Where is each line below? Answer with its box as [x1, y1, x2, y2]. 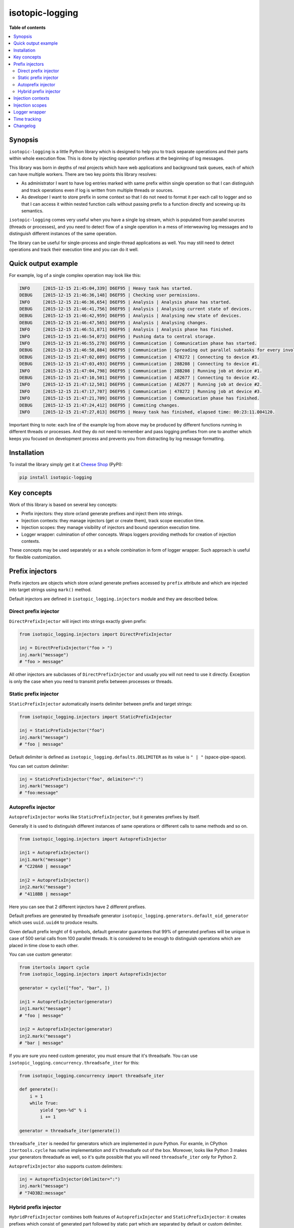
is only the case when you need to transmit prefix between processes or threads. [9, 678, 173, 684]
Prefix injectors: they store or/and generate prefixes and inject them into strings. [21, 511, 183, 517]
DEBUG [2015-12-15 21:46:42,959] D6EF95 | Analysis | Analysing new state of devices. [19, 313, 242, 319]
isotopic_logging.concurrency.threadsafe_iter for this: [9, 1060, 140, 1065]
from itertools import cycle [19, 964, 90, 970]
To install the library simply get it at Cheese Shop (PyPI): [9, 461, 123, 467]
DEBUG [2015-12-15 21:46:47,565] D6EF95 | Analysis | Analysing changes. [19, 320, 208, 325]
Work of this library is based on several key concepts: [9, 502, 118, 508]
